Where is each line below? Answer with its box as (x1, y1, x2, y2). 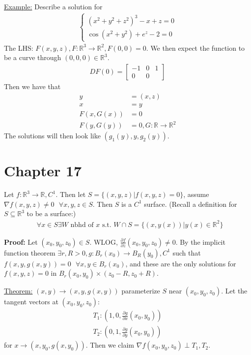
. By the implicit (175, 236, 225, 247)
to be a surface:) (27, 208, 76, 219)
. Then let (56, 189, 86, 199)
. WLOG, (89, 236, 118, 247)
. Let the (221, 286, 248, 296)
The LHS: (4, 42, 33, 53)
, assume (183, 189, 209, 199)
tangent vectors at (4, 296, 58, 307)
